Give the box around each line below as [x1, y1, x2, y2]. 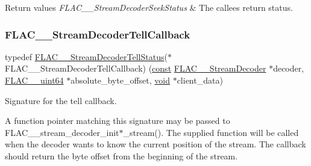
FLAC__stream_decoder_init [5, 126, 119, 138]
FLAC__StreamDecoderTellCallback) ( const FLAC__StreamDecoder [5, 62, 266, 75]
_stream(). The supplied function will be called [123, 126, 299, 138]
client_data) [177, 74, 223, 86]
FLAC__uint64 [5, 74, 64, 86]
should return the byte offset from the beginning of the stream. [5, 149, 238, 162]
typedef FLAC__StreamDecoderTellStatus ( [5, 50, 168, 63]
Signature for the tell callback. [5, 94, 117, 106]
